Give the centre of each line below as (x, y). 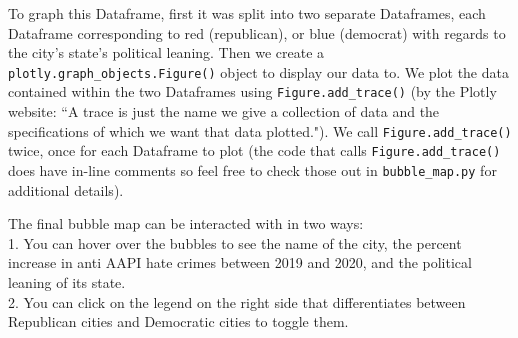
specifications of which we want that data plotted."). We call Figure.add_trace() (260, 130)
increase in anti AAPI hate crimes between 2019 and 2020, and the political (240, 262)
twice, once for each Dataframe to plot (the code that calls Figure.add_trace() (254, 150)
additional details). (66, 189)
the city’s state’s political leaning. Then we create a (166, 52)
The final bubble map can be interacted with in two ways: (186, 223)
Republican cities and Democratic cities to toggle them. (178, 321)
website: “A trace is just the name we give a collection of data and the (224, 111)
